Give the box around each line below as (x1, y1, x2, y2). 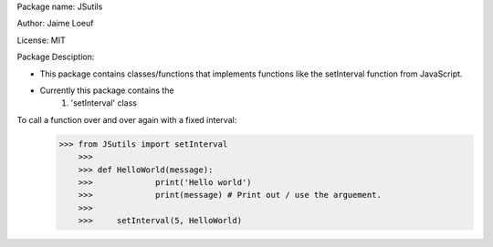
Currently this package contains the (39, 85, 174, 96)
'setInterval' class (70, 98, 137, 108)
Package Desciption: (16, 51, 95, 63)
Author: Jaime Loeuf (16, 18, 94, 29)
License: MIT (16, 35, 66, 46)
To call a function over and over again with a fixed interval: (16, 114, 237, 125)
